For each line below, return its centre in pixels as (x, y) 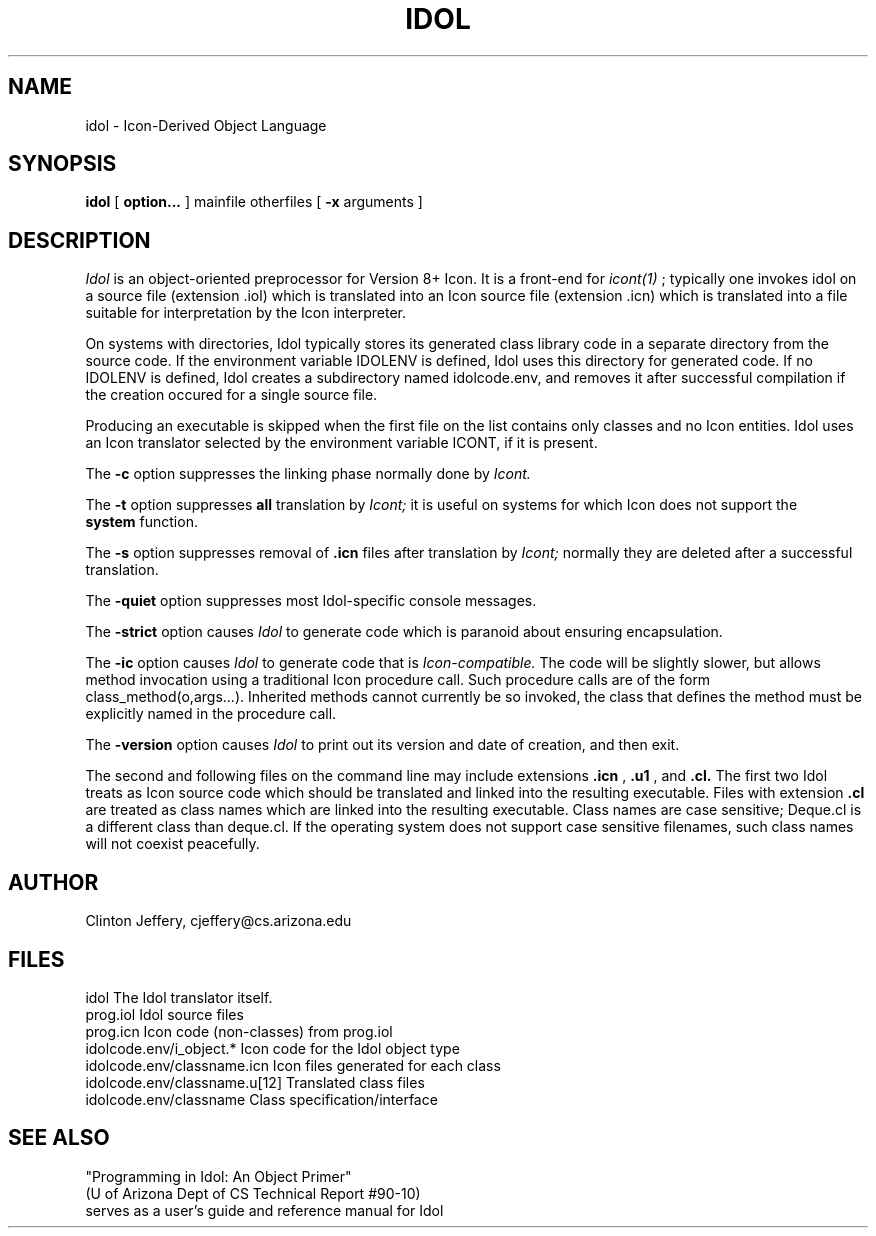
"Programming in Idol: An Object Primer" (218, 1176)
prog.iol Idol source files (164, 1014)
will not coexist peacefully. (172, 844)
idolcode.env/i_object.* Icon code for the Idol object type (272, 1048)
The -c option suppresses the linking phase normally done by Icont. (308, 474)
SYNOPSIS (62, 164)
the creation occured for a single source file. (231, 395)
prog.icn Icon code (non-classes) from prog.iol (239, 1031)
